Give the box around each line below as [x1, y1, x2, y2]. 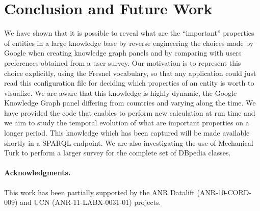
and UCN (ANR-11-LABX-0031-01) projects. [20, 197, 161, 207]
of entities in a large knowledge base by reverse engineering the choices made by [4, 37, 254, 48]
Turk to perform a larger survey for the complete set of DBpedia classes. [4, 147, 231, 158]
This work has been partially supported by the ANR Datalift [4, 187, 195, 197]
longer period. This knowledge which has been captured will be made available [4, 127, 250, 138]
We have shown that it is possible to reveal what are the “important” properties [4, 28, 254, 38]
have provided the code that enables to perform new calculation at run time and [4, 107, 255, 118]
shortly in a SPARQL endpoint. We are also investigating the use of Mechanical [4, 137, 253, 148]
